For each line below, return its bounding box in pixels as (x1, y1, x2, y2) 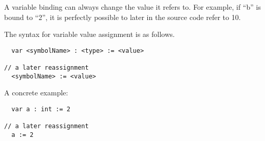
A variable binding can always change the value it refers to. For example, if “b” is (4, 2, 261, 12)
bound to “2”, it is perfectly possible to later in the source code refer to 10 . (4, 11, 241, 22)
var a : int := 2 (11, 106, 70, 113)
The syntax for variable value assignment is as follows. (4, 29, 175, 39)
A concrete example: (4, 87, 68, 98)
